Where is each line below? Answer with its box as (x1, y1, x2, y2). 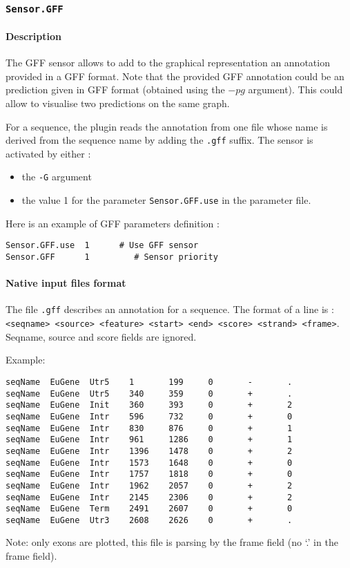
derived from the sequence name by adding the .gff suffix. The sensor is (6, 133, 313, 147)
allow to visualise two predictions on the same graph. (6, 95, 230, 110)
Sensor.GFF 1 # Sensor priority (6, 252, 218, 262)
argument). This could (248, 82, 343, 97)
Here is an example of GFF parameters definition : (6, 216, 220, 230)
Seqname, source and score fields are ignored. (6, 329, 197, 343)
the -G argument (21, 169, 92, 184)
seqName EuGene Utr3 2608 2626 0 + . (6, 515, 293, 525)
